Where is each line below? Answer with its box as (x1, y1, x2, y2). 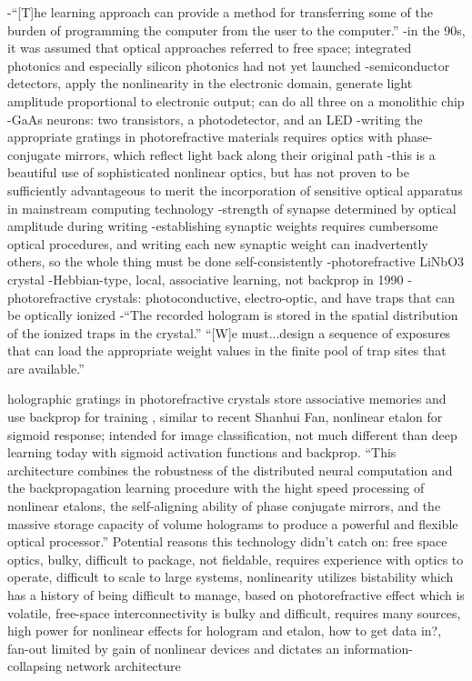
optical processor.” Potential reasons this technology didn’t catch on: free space (7, 532, 447, 551)
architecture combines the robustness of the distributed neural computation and (7, 460, 453, 479)
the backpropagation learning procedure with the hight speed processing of (7, 478, 425, 497)
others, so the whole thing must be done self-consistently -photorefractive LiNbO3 (7, 252, 465, 271)
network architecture (65, 656, 181, 676)
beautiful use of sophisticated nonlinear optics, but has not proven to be (7, 163, 409, 182)
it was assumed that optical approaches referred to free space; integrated (7, 38, 412, 57)
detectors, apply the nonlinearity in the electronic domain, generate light (7, 74, 413, 93)
